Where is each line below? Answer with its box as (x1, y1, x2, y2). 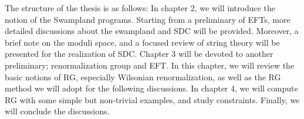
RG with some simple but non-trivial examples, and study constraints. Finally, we (5, 93, 300, 106)
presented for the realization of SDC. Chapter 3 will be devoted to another (5, 47, 273, 60)
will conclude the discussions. (5, 105, 110, 117)
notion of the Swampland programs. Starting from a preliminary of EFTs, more (5, 13, 291, 25)
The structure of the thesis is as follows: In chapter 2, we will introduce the (5, 2, 276, 13)
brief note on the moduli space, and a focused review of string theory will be (5, 36, 280, 48)
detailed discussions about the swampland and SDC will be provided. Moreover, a (5, 25, 299, 37)
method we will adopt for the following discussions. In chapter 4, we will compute (5, 82, 298, 94)
